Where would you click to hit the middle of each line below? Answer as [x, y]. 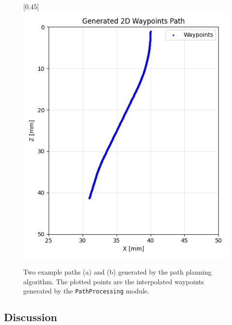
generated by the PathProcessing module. [86, 291]
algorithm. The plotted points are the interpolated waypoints [114, 281]
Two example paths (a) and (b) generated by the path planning [117, 271]
